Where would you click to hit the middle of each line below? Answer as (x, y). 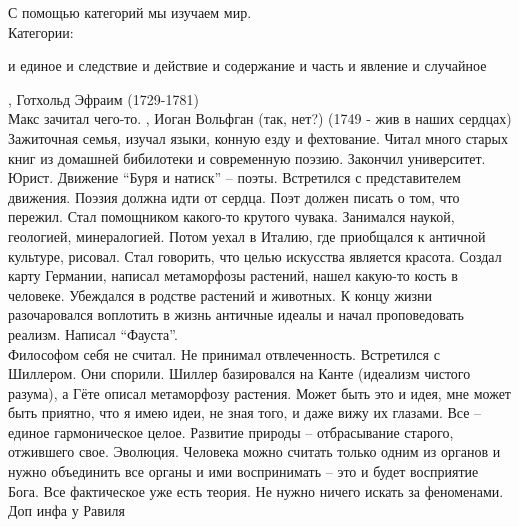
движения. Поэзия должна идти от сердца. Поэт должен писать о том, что (234, 196)
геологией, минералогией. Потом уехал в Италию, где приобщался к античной (247, 235)
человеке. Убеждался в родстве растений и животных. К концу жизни (220, 294)
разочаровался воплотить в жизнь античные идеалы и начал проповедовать (236, 314)
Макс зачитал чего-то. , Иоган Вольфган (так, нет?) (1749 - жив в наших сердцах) (260, 118)
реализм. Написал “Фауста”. (93, 333)
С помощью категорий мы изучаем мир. (130, 12)
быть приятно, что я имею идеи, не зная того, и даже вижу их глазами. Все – (245, 412)
